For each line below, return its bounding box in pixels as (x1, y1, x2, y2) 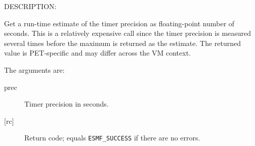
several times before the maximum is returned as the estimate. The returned (4, 37, 241, 48)
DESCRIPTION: (4, 1, 57, 11)
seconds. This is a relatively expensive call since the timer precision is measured (4, 28, 251, 38)
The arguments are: (4, 64, 65, 75)
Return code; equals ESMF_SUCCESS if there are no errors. (24, 132, 200, 143)
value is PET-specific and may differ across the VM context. (4, 47, 191, 58)
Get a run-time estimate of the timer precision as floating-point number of (4, 18, 235, 28)
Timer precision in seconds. (24, 99, 109, 109)
